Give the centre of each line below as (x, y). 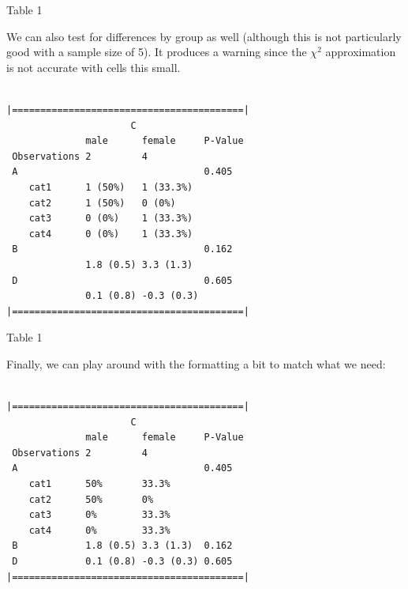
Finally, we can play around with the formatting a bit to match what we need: (196, 363)
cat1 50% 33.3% (99, 484)
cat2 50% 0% (91, 499)
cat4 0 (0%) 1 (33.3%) (111, 234)
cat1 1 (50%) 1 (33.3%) (111, 187)
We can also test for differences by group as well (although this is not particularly (204, 36)
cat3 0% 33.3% (99, 515)
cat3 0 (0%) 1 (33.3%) (111, 219)
